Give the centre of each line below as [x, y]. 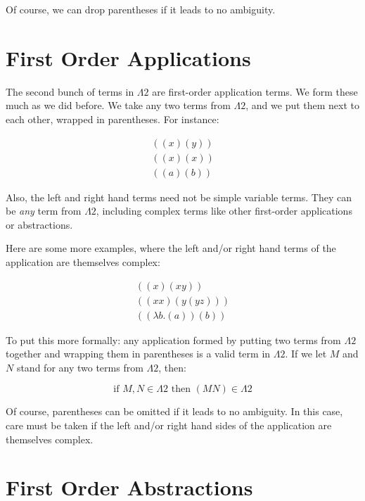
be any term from [44, 211]
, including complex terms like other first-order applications [224, 211]
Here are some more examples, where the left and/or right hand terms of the [171, 248]
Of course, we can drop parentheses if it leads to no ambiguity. [141, 9]
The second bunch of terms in [70, 91]
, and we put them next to [303, 105]
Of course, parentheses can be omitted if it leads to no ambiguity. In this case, [174, 411]
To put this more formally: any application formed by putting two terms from [173, 340]
